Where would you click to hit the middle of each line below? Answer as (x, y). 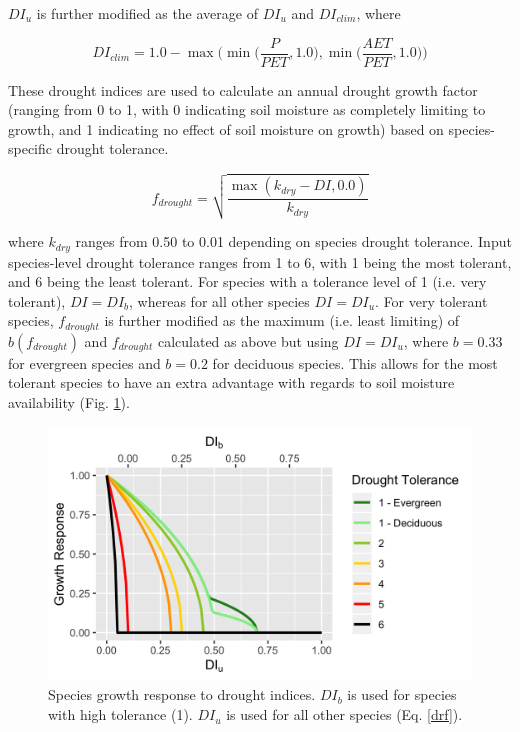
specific (30, 148)
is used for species (402, 694)
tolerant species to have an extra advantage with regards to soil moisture (231, 382)
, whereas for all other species (219, 300)
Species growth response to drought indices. (182, 694)
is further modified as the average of (147, 13)
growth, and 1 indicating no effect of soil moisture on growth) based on (226, 128)
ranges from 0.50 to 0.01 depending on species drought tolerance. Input (293, 241)
